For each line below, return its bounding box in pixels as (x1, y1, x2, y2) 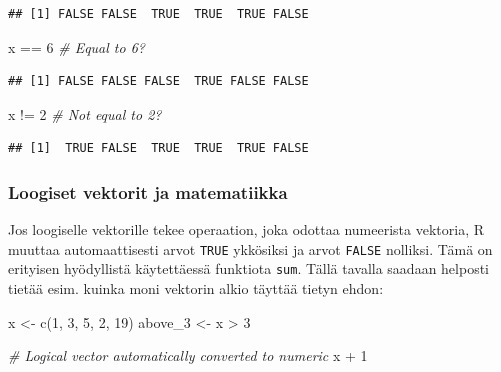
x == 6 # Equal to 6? (8, 36, 145, 57)
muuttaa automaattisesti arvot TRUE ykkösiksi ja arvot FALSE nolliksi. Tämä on (8, 238, 493, 259)
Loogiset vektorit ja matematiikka (8, 179, 288, 204)
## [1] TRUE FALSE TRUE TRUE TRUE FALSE (8, 141, 309, 156)
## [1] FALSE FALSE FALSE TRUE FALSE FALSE (8, 74, 309, 89)
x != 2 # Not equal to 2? (8, 103, 162, 124)
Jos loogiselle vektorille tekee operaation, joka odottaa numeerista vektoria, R (8, 219, 484, 240)
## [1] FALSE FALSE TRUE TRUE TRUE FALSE (8, 7, 309, 21)
